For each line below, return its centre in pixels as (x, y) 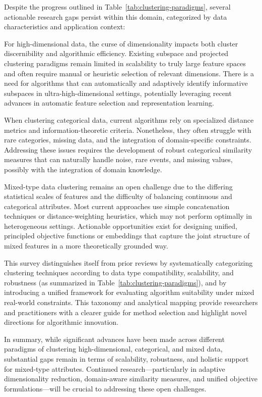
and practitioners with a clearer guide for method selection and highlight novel (125, 312)
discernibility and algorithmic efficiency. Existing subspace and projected (116, 53)
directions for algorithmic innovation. (61, 322)
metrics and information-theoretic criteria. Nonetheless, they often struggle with (128, 130)
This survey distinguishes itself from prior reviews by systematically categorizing (128, 262)
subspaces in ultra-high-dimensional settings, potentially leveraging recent (118, 93)
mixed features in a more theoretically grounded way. (86, 246)
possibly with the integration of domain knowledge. (83, 169)
